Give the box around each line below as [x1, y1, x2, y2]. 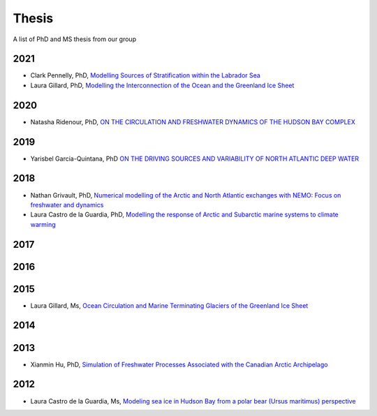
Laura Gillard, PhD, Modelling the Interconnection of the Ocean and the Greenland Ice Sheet [30, 81, 295, 89]
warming [30, 220, 56, 228]
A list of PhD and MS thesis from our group [13, 35, 136, 43]
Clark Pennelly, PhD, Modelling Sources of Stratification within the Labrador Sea [30, 71, 261, 80]
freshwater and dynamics [30, 200, 104, 209]
